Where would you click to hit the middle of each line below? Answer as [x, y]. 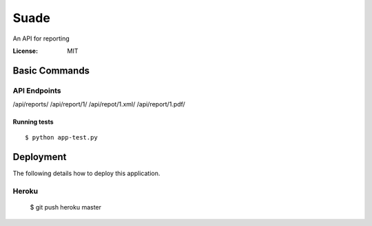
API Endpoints [37, 91]
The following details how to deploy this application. [86, 173]
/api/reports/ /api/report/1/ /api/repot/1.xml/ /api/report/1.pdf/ [99, 104]
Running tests [33, 122]
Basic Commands [51, 70]
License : [25, 51]
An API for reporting [41, 38]
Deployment [40, 157]
